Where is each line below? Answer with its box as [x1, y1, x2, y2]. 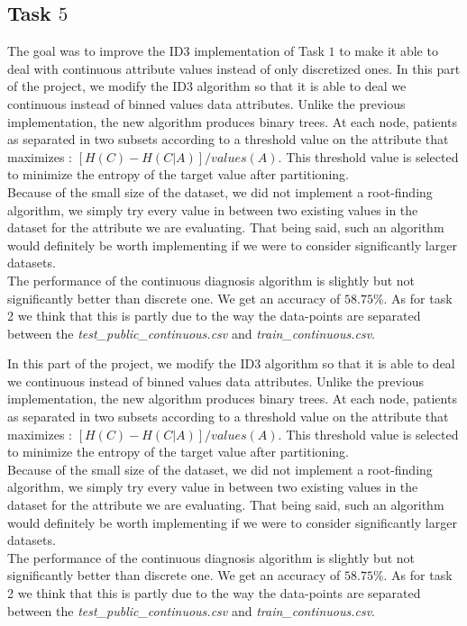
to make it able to [339, 41, 438, 60]
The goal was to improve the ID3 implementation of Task [7, 41, 325, 60]
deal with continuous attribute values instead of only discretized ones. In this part [7, 59, 461, 77]
